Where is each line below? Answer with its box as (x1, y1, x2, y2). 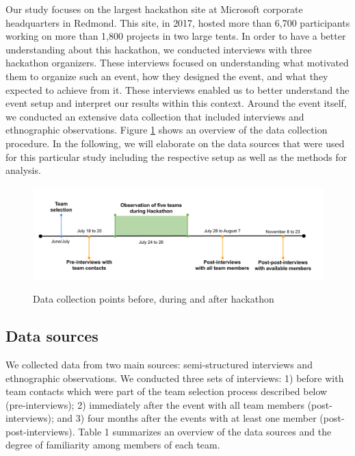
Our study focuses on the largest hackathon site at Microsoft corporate (5, 2, 303, 16)
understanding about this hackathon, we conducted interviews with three (5, 42, 312, 56)
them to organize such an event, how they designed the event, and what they (5, 68, 328, 83)
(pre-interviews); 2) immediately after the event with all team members (5, 397, 304, 411)
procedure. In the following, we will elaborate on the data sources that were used (5, 136, 345, 150)
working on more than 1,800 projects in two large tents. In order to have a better (5, 29, 346, 43)
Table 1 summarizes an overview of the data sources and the (78, 424, 332, 438)
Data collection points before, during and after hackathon (33, 292, 274, 306)
